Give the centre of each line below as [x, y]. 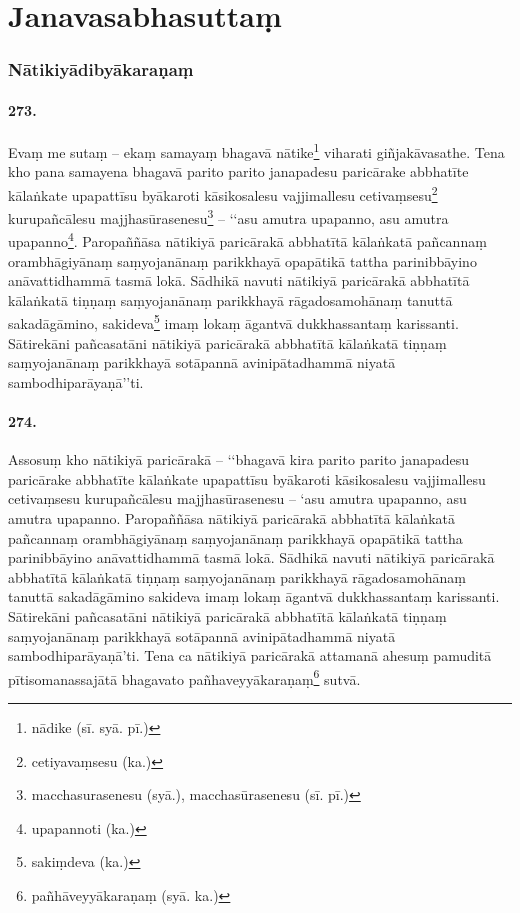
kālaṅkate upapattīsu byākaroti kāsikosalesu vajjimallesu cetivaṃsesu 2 [223, 193]
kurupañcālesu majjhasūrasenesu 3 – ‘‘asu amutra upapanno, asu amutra [228, 216]
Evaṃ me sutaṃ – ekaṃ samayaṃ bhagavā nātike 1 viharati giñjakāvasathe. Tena [256, 150]
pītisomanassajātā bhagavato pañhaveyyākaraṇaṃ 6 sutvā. [184, 677]
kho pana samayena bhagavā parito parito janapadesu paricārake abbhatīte [238, 171]
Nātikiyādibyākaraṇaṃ [101, 69]
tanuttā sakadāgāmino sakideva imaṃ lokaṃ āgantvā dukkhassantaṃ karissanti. [254, 596]
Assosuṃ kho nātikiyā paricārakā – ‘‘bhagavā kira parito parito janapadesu [239, 459]
